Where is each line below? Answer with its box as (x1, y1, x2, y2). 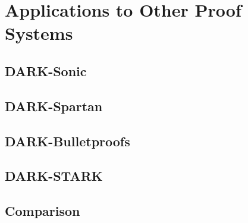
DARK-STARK (5, 167, 103, 185)
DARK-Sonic (5, 61, 87, 80)
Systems (5, 21, 73, 45)
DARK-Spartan (5, 96, 103, 115)
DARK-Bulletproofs (5, 131, 130, 150)
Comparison (5, 202, 80, 220)
